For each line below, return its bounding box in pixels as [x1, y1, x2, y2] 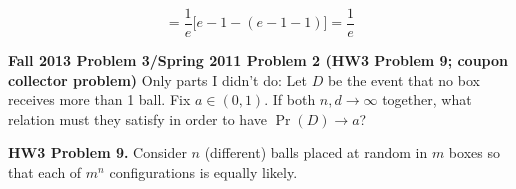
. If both [264, 89, 316, 110]
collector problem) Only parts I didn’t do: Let [8, 69, 307, 90]
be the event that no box [327, 69, 480, 90]
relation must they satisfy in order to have [8, 108, 267, 129]
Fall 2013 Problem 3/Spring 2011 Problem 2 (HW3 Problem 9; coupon [8, 50, 508, 71]
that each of [8, 162, 82, 183]
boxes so [448, 142, 500, 163]
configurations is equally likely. [109, 162, 298, 183]
